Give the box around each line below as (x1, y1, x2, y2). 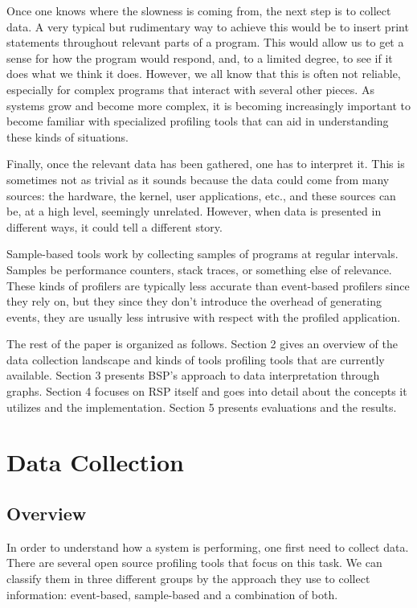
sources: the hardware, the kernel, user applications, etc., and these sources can (6, 187, 396, 203)
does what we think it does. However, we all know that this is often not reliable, (6, 65, 401, 82)
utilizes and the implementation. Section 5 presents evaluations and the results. (6, 398, 397, 415)
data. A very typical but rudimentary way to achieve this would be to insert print (6, 18, 409, 35)
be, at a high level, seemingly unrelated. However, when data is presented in (6, 203, 382, 220)
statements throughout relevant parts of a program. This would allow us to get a (6, 34, 404, 51)
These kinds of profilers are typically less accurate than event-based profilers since (6, 277, 410, 294)
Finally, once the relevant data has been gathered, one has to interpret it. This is (6, 155, 405, 172)
